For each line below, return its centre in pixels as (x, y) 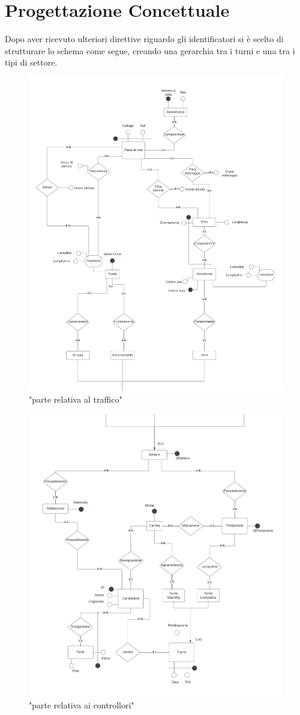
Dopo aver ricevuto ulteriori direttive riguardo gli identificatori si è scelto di (144, 39)
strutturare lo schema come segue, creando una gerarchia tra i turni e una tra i (150, 50)
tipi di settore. (31, 62)
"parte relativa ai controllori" (82, 704)
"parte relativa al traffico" (76, 399)
